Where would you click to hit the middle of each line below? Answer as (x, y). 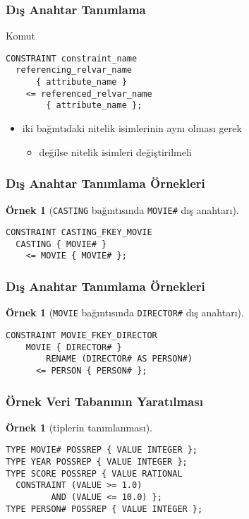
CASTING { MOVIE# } (61, 244)
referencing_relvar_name (74, 70)
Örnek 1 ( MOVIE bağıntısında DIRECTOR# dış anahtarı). (125, 312)
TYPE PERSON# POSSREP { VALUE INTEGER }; (104, 509)
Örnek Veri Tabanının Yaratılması (104, 401)
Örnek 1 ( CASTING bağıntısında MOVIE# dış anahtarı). (122, 209)
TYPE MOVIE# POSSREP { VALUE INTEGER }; (102, 450)
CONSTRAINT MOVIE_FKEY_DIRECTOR (81, 335)
